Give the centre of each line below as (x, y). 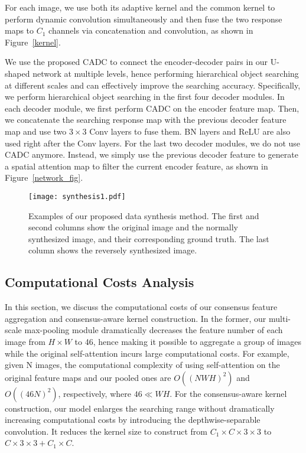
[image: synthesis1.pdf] (77, 196)
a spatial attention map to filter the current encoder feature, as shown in (136, 166)
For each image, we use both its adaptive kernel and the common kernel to (140, 7)
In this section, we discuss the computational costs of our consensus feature (141, 307)
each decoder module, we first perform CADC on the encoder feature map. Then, (152, 108)
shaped (17, 73)
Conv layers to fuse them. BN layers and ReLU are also (190, 131)
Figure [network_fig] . (44, 177)
